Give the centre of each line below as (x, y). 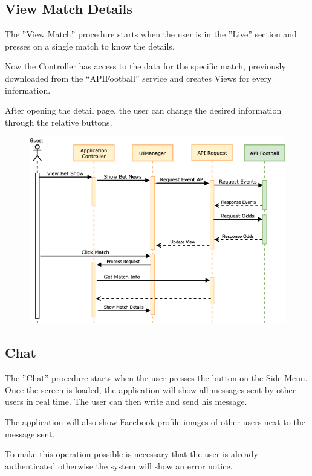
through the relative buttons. (59, 122)
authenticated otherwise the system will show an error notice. (119, 465)
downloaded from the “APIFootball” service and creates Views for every (138, 78)
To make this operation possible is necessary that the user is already (132, 454)
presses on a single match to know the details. (90, 46)
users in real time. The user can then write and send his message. (126, 401)
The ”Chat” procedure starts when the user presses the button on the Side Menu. (156, 378)
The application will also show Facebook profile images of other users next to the (155, 421)
